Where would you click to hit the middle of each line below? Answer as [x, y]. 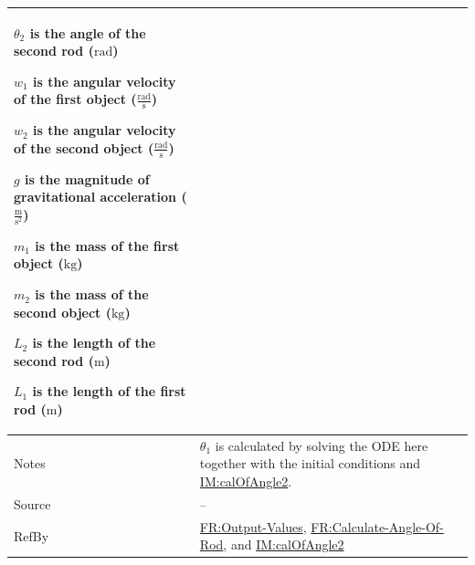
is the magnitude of [87, 178]
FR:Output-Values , [253, 526]
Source [32, 503]
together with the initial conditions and [310, 463]
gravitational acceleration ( [100, 197]
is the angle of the [88, 32]
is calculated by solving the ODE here [322, 445]
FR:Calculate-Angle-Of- [377, 526]
